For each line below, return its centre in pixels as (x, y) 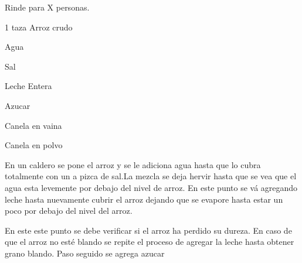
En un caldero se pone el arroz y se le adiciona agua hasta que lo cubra (133, 164)
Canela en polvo (34, 145)
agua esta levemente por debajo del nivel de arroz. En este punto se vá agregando (151, 187)
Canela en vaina (33, 125)
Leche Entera (28, 86)
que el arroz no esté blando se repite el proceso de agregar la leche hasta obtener (150, 242)
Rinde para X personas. (47, 7)
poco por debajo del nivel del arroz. (69, 211)
